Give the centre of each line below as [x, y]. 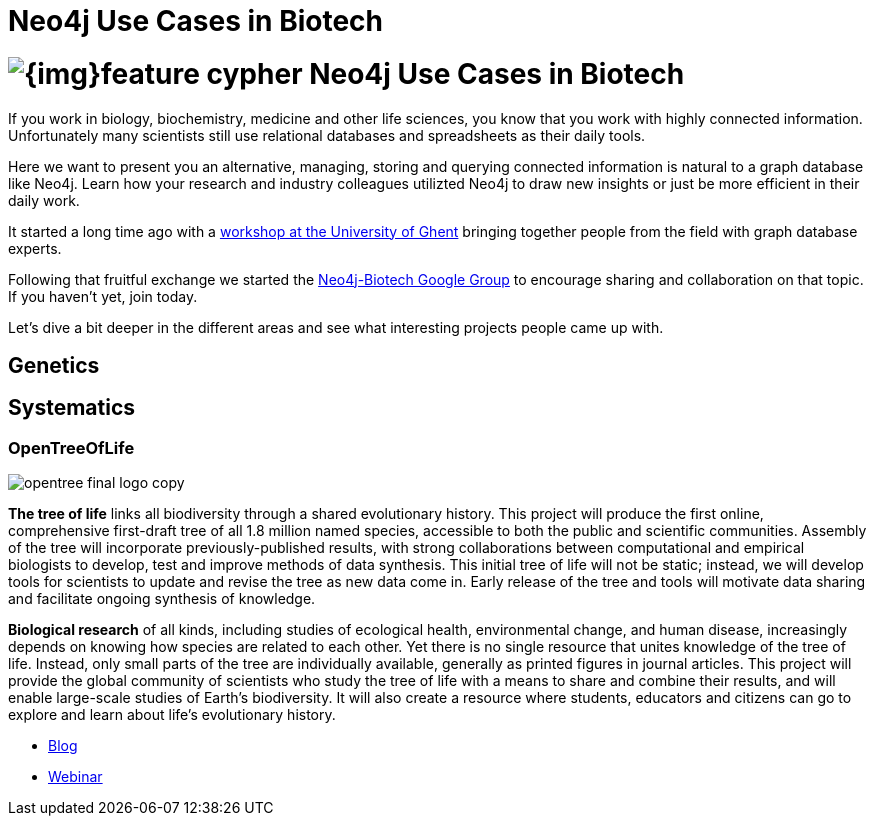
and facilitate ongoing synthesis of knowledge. [162, 599]
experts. [35, 248]
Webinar [75, 777]
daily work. [44, 200]
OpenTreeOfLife [71, 447]
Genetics [54, 365]
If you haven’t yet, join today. [103, 296]
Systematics [72, 408]
